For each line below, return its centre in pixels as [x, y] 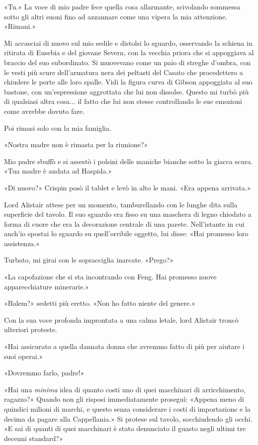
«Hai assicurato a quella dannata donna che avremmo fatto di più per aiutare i [124, 346]
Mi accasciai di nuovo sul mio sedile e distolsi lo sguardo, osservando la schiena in [128, 43]
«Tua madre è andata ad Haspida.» [58, 171]
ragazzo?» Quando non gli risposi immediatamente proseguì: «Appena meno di [124, 399]
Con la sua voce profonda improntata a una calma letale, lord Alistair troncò [121, 319]
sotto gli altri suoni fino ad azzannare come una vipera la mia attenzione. [116, 16]
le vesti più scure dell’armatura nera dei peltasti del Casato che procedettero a [124, 72]
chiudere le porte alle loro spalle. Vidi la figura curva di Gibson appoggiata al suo [128, 82]
